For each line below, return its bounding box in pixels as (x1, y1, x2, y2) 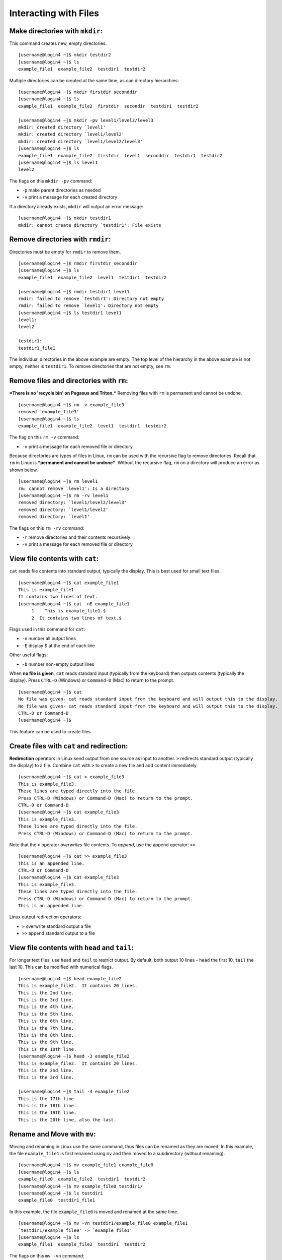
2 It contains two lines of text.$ (31, 615, 122, 621)
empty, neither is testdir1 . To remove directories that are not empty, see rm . (9, 363, 171, 369)
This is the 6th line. (18, 1018, 74, 1024)
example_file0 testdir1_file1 (18, 1198, 96, 1203)
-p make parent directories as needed (22, 187, 101, 194)
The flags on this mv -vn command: (9, 1252, 85, 1258)
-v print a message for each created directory (22, 194, 118, 200)
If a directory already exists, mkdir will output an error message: (9, 203, 143, 209)
